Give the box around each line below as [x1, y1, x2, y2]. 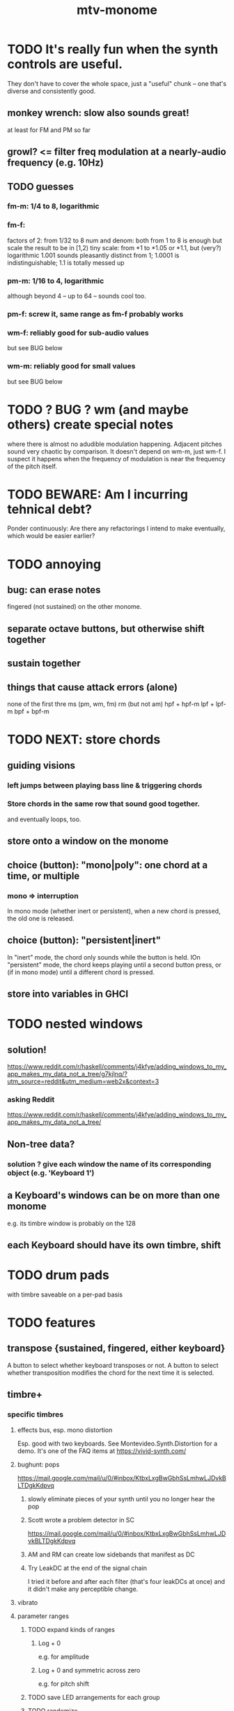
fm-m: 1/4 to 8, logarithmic [7, 201, 100, 211]
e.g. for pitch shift [38, 1680, 89, 1688]
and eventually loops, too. [7, 815, 81, 823]
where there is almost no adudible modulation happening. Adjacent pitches [7, 440, 223, 448]
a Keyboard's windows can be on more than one [7, 1190, 221, 1201]
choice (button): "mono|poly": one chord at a [7, 859, 208, 871]
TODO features [7, 1315, 96, 1331]
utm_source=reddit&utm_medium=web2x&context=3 [7, 1077, 159, 1085]
